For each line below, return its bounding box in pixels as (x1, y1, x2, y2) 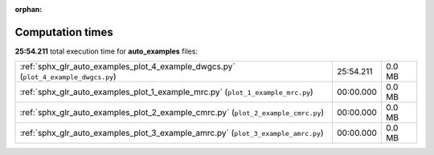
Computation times (14, 25, 113, 39)
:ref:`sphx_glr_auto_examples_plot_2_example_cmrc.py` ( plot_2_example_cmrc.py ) (19, 107, 325, 118)
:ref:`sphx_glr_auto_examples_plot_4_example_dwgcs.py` (19, 61, 236, 72)
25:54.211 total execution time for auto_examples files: (14, 46, 199, 56)
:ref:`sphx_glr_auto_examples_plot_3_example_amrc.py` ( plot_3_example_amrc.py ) (19, 128, 325, 139)
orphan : (14, 5, 43, 14)
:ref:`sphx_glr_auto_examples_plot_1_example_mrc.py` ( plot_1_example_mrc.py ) (19, 86, 313, 97)
